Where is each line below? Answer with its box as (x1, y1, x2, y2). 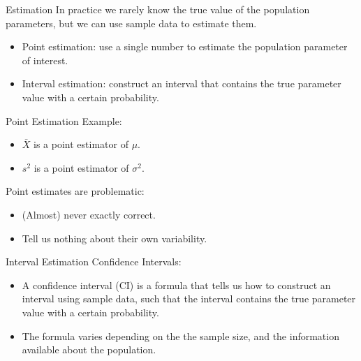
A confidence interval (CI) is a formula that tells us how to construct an (22, 277, 331, 292)
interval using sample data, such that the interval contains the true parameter (22, 291, 356, 306)
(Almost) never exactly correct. (22, 207, 156, 221)
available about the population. (22, 342, 156, 357)
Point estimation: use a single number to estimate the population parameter (22, 39, 348, 54)
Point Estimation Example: (6, 113, 122, 128)
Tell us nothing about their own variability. (22, 230, 207, 245)
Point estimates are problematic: (6, 184, 145, 198)
